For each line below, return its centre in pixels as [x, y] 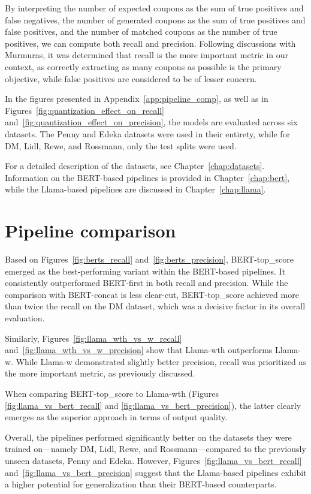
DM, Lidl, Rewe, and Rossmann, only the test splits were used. [121, 145]
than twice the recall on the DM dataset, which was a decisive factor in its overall [155, 306]
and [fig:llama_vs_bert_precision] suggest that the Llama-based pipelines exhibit [156, 472]
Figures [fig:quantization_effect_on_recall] [84, 110]
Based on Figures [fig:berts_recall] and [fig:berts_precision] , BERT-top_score [149, 259]
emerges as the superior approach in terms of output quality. [116, 417]
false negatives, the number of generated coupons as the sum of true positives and [155, 19]
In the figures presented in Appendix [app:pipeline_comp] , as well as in [137, 99]
